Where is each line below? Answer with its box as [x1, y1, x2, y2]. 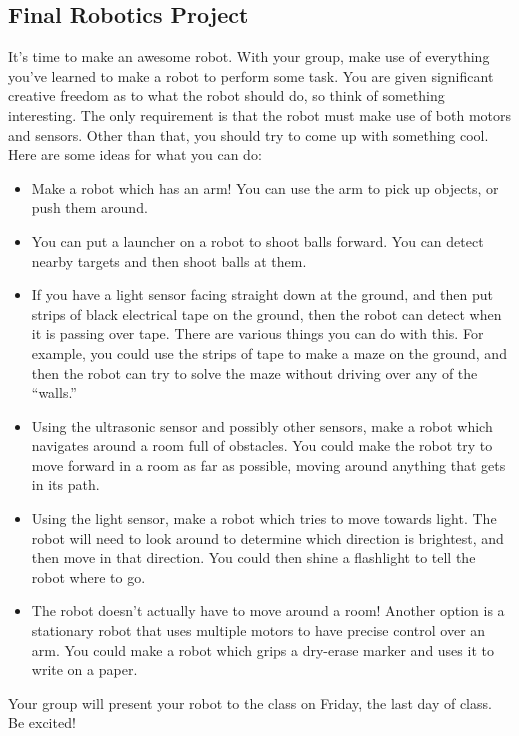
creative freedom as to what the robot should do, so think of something [8, 85, 445, 106]
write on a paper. [31, 659, 138, 680]
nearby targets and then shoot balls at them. [31, 250, 307, 271]
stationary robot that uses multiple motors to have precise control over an [31, 620, 486, 641]
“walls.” [31, 382, 77, 403]
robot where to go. [31, 566, 146, 587]
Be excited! [8, 712, 76, 733]
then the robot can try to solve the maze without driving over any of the [31, 362, 478, 383]
